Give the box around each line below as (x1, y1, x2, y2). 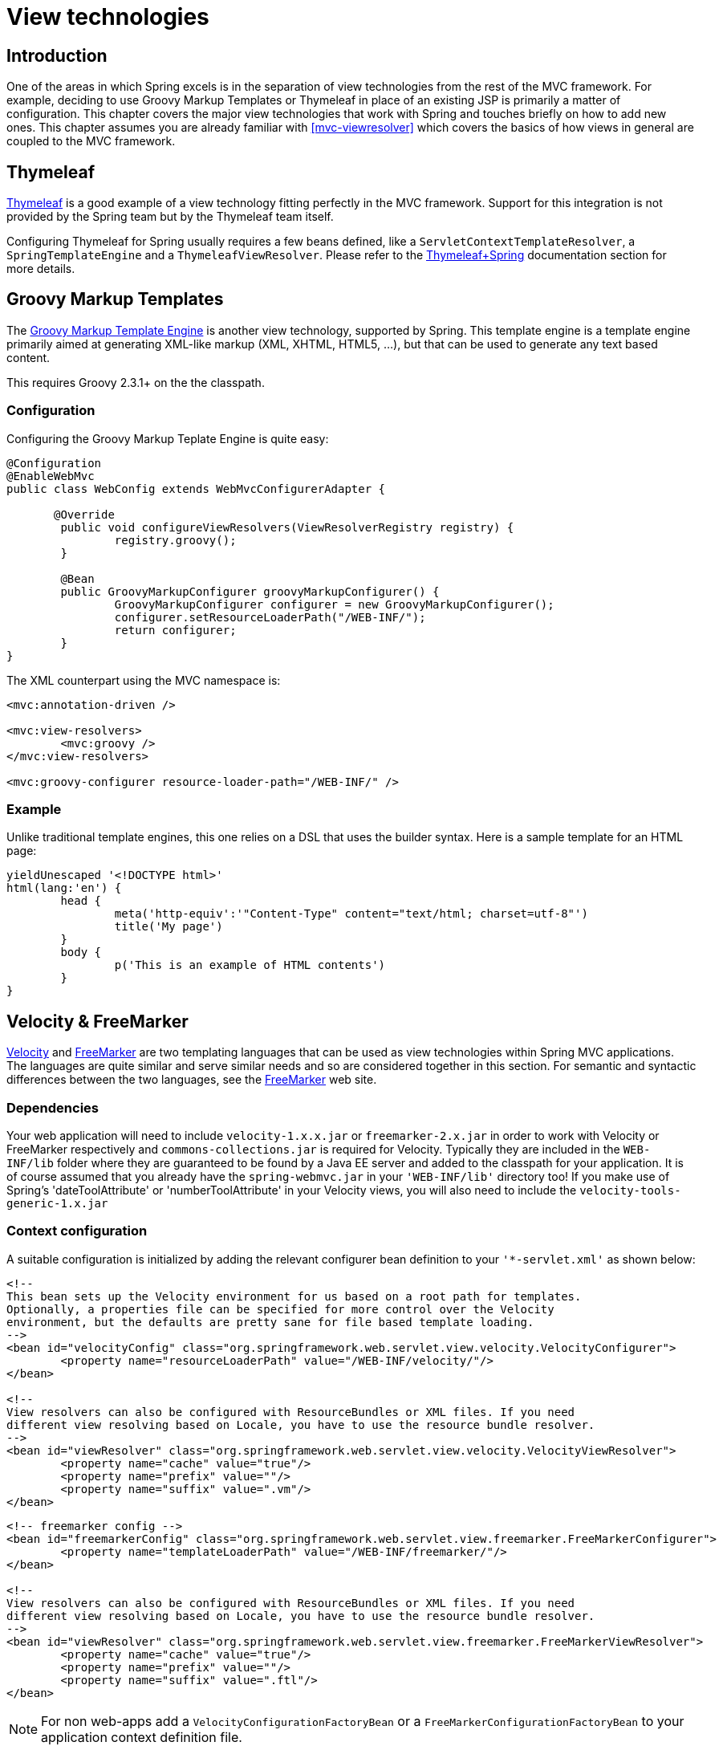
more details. (6, 262, 75, 276)
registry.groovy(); (114, 533, 237, 547)
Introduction (6, 45, 108, 66)
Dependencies (6, 1099, 100, 1116)
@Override (54, 507, 115, 521)
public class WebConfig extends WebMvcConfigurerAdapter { (6, 482, 386, 495)
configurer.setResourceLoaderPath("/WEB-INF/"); (114, 610, 426, 624)
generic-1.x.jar (6, 1196, 108, 1210)
